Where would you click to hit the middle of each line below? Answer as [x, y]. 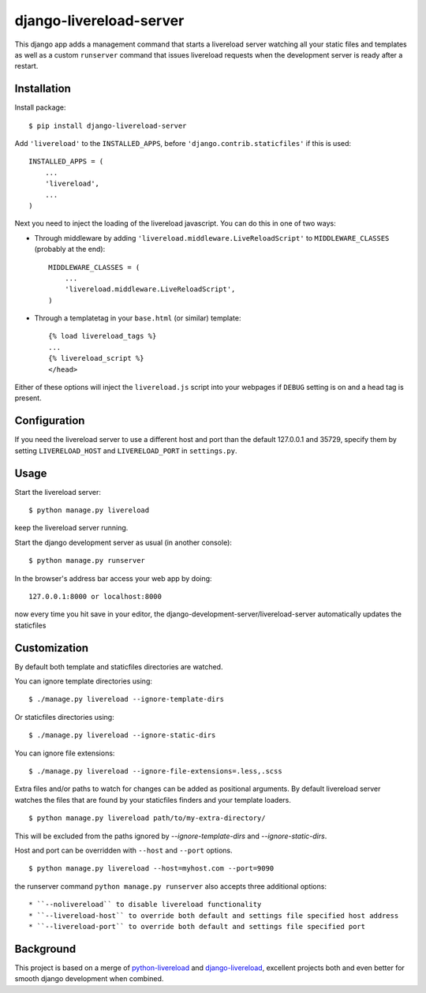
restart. [26, 66]
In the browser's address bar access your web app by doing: [113, 578]
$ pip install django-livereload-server [108, 126]
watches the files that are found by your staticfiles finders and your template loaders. [153, 800]
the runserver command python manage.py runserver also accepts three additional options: [171, 886]
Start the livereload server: [58, 492]
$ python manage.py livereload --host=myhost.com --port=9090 [151, 869]
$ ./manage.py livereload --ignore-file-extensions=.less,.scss [156, 771]
